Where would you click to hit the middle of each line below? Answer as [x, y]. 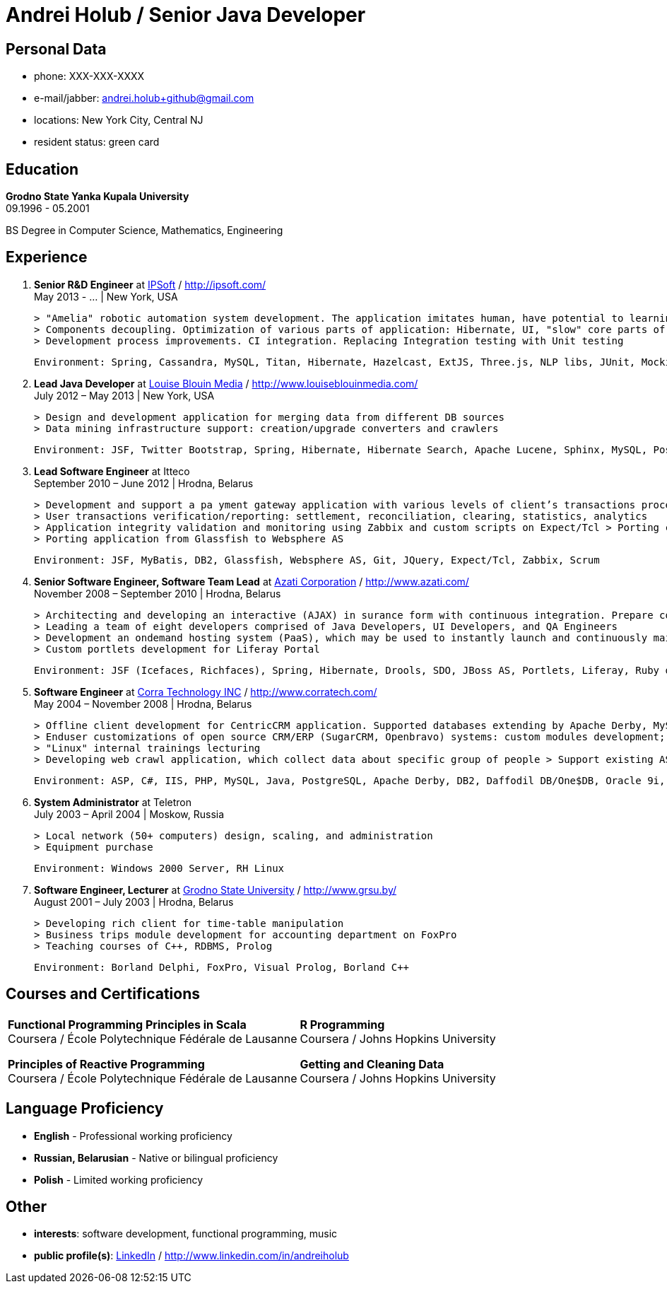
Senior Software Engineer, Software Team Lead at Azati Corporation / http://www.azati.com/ [252, 581]
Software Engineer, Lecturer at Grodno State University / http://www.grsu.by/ [216, 890]
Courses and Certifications [103, 994]
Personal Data [56, 49]
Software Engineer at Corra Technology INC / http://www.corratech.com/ [206, 692]
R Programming [342, 1024]
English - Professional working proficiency [133, 1136]
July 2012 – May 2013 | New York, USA [124, 395]
